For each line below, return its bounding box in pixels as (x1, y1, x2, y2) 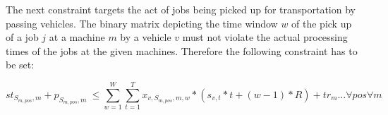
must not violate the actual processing (182, 30, 348, 44)
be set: (6, 57, 35, 72)
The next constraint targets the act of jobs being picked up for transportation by (6, 2, 356, 16)
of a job (6, 30, 39, 44)
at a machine (49, 30, 105, 44)
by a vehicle (120, 30, 171, 44)
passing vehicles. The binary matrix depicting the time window (6, 16, 278, 30)
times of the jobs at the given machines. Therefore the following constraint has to (6, 43, 358, 58)
